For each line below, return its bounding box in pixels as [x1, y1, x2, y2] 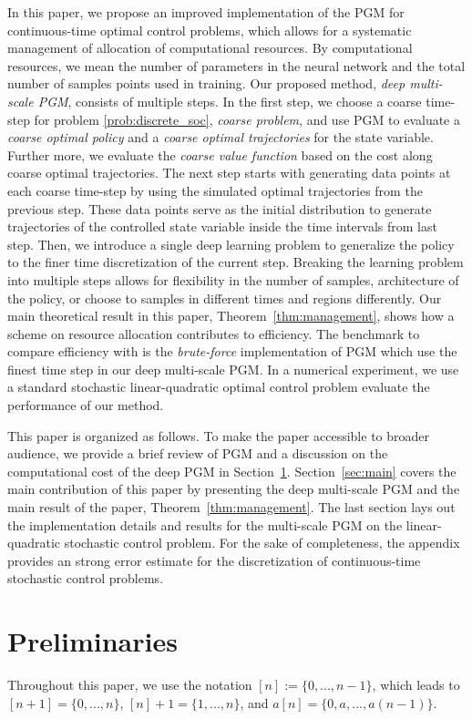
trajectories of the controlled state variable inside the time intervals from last [7, 217, 437, 236]
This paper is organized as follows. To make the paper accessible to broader [7, 426, 430, 445]
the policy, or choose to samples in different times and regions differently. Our [7, 288, 442, 307]
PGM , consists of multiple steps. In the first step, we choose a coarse [37, 91, 422, 110]
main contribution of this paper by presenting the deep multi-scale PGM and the [7, 479, 460, 498]
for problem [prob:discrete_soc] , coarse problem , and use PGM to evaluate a [34, 109, 460, 128]
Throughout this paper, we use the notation [7, 675, 252, 694]
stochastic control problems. [7, 569, 164, 588]
